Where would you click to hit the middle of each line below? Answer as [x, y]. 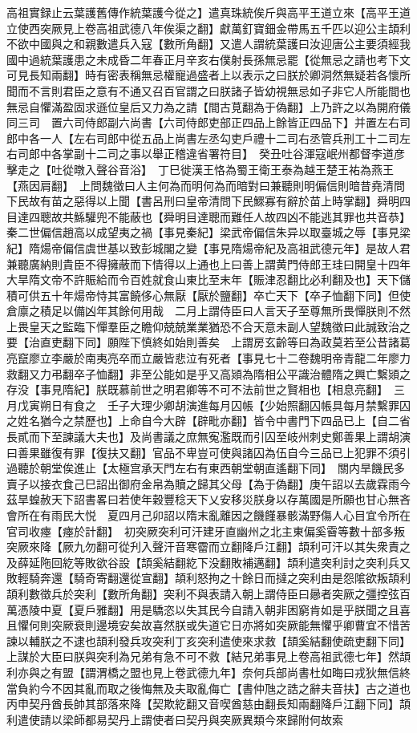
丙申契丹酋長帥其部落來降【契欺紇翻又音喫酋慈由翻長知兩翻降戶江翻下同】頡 [208, 704]
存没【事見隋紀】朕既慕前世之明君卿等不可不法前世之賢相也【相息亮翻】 [194, 389]
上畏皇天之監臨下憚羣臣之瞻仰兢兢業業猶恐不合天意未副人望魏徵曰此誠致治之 [208, 326]
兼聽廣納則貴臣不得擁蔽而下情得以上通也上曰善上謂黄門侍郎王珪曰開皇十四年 [208, 263]
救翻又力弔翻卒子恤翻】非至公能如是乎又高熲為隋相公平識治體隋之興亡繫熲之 [208, 373]
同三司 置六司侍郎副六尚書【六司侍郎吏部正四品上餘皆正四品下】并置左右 [203, 122]
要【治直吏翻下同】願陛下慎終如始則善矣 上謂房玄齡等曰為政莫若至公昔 [197, 342]
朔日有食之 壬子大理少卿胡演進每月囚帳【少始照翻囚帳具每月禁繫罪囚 [225, 405]
